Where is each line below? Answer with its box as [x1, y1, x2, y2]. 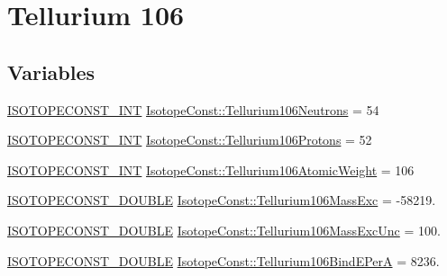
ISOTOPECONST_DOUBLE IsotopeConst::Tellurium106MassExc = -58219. [7, 191, 436, 209]
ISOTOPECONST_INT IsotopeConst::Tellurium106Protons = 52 [7, 130, 372, 149]
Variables [7, 58, 96, 85]
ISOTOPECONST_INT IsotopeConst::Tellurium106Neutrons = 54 [7, 100, 379, 119]
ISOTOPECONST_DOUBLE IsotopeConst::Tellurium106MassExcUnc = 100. [7, 220, 441, 239]
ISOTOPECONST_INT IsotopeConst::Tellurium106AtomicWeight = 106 [7, 160, 415, 179]
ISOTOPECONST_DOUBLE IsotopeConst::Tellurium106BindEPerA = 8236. [7, 251, 440, 270]
